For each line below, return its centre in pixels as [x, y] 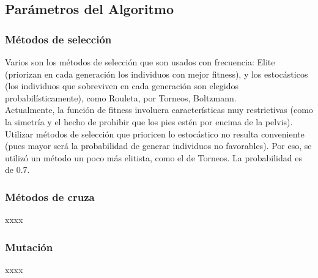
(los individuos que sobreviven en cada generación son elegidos [122, 86]
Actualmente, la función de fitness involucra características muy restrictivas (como [159, 110]
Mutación [29, 247]
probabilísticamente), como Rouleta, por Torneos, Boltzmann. [121, 97]
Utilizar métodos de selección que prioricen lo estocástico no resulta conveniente [155, 134]
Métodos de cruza [50, 196]
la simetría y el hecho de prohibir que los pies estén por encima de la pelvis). [149, 121]
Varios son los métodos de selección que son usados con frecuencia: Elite [140, 62]
